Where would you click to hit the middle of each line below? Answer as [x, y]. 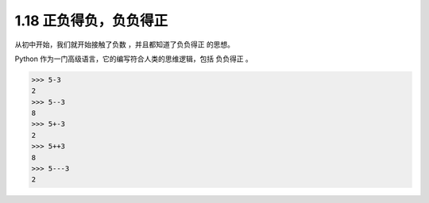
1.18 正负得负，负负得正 [91, 21]
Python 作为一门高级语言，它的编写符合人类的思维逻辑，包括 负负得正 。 [134, 59]
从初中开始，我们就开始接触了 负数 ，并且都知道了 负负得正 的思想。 [124, 44]
